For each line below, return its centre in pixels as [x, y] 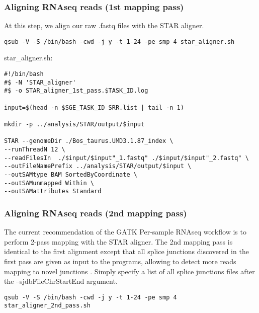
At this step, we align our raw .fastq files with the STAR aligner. [104, 25]
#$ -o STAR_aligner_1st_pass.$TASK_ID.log [76, 91]
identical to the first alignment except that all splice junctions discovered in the [126, 251]
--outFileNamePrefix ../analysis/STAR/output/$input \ [98, 166]
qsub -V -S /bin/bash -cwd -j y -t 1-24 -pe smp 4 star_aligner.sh [119, 42]
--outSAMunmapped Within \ [49, 183]
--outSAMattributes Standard [53, 191]
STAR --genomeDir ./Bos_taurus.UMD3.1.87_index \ [89, 141]
